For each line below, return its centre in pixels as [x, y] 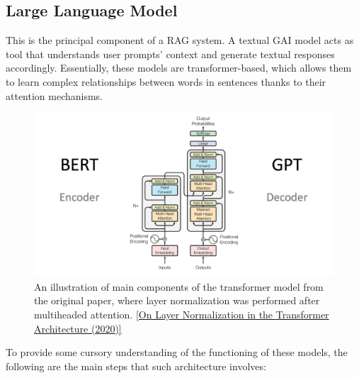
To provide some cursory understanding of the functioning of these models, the [177, 352]
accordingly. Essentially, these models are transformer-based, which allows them [179, 68]
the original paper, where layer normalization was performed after [177, 300]
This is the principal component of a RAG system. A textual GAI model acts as [180, 40]
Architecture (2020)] [78, 328]
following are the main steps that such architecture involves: [136, 366]
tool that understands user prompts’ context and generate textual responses [170, 54]
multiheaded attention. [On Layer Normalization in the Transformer [182, 314]
